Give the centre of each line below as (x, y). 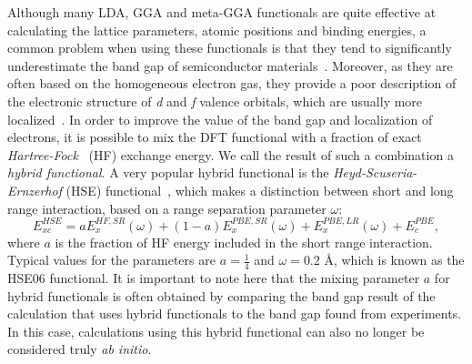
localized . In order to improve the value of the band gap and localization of (220, 119)
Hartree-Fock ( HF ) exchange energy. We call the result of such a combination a (231, 154)
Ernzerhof (35, 190)
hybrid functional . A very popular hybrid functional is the (168, 172)
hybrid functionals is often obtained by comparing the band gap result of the (221, 295)
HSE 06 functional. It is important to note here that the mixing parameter (214, 278)
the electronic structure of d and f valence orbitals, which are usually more (215, 101)
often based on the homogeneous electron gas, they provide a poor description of (232, 83)
